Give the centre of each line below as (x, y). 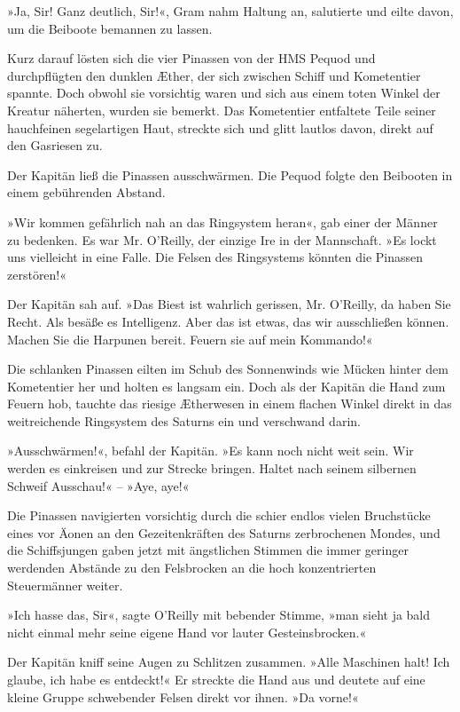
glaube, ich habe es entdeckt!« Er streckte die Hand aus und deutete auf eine (216, 679)
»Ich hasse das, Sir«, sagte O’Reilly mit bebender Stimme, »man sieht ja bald (219, 615)
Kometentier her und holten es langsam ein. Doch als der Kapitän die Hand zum (226, 386)
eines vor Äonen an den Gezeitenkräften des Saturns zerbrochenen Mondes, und (224, 532)
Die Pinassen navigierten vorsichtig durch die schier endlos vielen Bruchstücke (219, 515)
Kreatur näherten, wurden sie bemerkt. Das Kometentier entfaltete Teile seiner (222, 110)
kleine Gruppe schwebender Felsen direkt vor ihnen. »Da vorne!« (183, 696)
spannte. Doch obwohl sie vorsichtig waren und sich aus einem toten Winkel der (224, 93)
